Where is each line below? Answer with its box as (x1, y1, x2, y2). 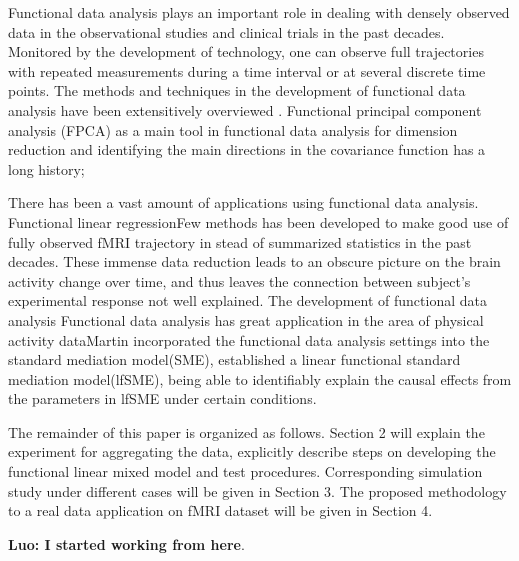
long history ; (8, 158, 85, 179)
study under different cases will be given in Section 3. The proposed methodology (8, 480, 507, 501)
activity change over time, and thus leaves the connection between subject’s (8, 270, 471, 291)
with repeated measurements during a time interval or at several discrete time (8, 60, 486, 81)
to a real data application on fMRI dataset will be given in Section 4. (8, 500, 433, 521)
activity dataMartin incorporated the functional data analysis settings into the (8, 329, 490, 350)
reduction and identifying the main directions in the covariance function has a (8, 139, 486, 160)
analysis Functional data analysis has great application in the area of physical (8, 309, 484, 330)
